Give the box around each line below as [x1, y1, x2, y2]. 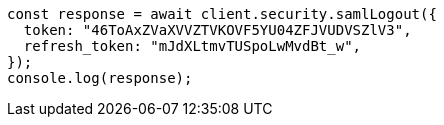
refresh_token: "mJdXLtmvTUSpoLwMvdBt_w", [23, 38, 362, 54]
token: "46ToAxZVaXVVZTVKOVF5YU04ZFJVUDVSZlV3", [23, 22, 412, 38]
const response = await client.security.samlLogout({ [7, 6, 437, 22]
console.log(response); [7, 70, 193, 86]
